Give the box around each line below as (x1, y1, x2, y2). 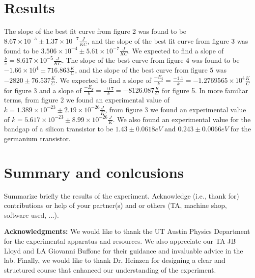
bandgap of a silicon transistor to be (4, 124, 113, 134)
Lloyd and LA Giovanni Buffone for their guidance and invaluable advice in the (4, 245, 243, 255)
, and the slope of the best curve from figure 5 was (75, 65, 227, 75)
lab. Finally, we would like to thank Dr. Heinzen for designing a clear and (4, 255, 226, 265)
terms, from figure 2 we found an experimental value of (4, 95, 170, 105)
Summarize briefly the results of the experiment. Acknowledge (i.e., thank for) (4, 190, 239, 201)
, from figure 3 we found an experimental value (105, 104, 246, 114)
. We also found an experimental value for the (113, 114, 251, 124)
